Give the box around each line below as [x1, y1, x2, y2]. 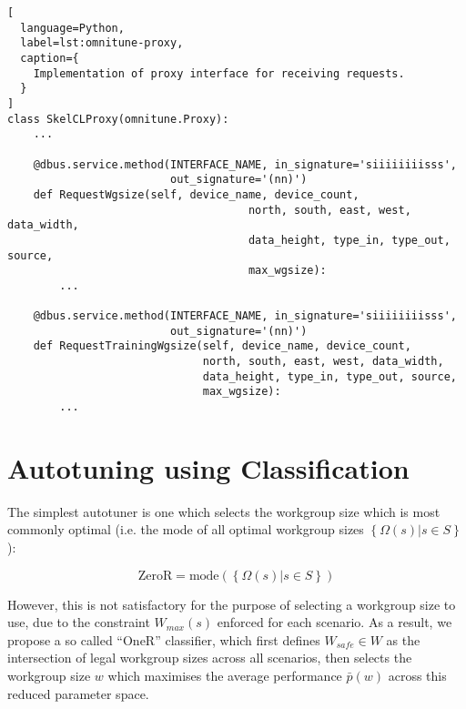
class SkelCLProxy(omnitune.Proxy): [7, 112, 229, 126]
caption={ [20, 51, 79, 65]
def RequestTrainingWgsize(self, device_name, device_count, [33, 339, 411, 353]
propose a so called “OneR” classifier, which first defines [7, 630, 320, 649]
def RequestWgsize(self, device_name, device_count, [33, 187, 360, 201]
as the [386, 630, 420, 649]
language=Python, [20, 21, 125, 35]
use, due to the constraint [7, 613, 150, 632]
